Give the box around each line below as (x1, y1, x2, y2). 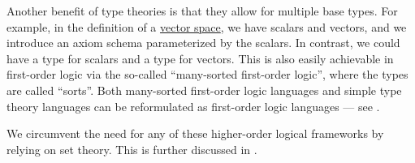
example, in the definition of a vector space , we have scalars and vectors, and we (6, 18, 407, 35)
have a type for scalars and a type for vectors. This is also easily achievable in (6, 49, 394, 66)
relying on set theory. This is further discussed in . (6, 140, 257, 157)
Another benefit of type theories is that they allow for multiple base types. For (6, 2, 398, 19)
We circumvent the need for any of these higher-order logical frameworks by (6, 125, 384, 142)
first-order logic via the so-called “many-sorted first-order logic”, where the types (6, 66, 409, 83)
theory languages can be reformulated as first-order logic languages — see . (6, 97, 380, 114)
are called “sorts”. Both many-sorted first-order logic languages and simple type (6, 81, 402, 98)
